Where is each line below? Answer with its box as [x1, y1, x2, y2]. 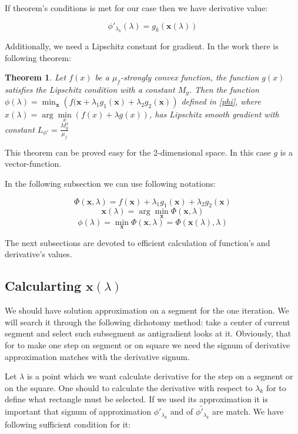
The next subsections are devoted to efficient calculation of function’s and [5, 236, 270, 248]
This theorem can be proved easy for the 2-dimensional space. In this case [5, 146, 271, 158]
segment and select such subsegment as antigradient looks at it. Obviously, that [5, 327, 292, 339]
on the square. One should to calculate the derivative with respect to [5, 381, 253, 393]
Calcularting [5, 277, 82, 295]
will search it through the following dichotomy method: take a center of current [5, 315, 290, 328]
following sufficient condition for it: [5, 418, 131, 430]
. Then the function [189, 83, 259, 95]
